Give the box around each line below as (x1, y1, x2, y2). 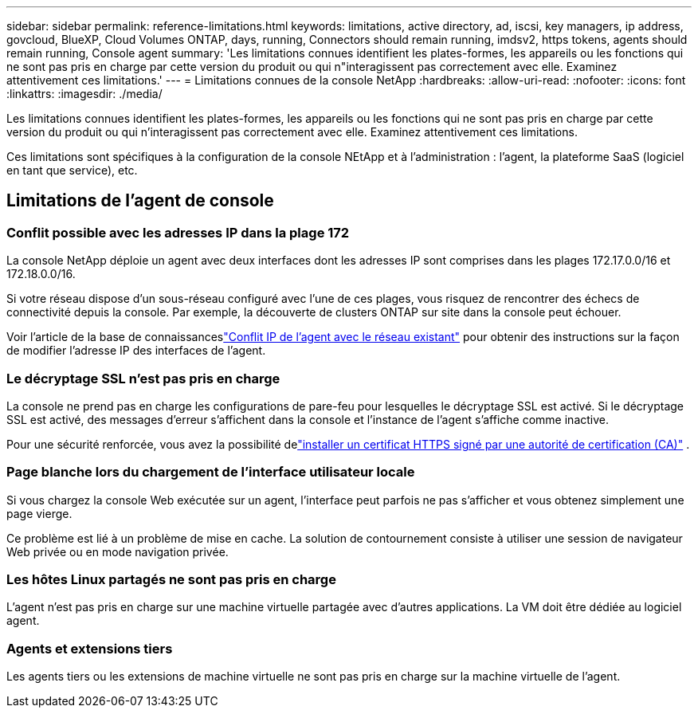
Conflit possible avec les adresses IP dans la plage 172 (6, 224, 350, 241)
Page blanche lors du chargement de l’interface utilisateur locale (6, 464, 415, 481)
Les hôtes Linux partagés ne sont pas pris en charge (6, 571, 336, 588)
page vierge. (6, 506, 73, 520)
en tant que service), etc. (6, 163, 138, 177)
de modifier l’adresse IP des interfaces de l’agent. (6, 343, 266, 358)
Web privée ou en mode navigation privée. (6, 544, 229, 559)
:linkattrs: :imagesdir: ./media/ (6, 87, 163, 100)
